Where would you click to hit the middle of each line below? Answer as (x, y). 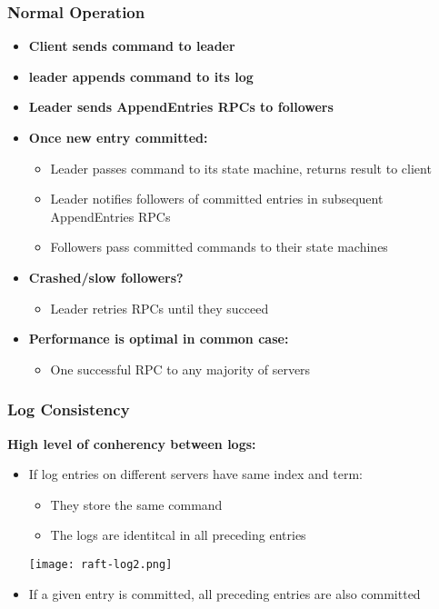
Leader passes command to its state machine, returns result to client (241, 168)
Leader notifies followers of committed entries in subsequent (217, 199)
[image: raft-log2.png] (100, 564)
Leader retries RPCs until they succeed (160, 308)
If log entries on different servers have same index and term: (195, 474)
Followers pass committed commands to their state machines (219, 247)
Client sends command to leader (132, 46)
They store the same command (136, 504)
